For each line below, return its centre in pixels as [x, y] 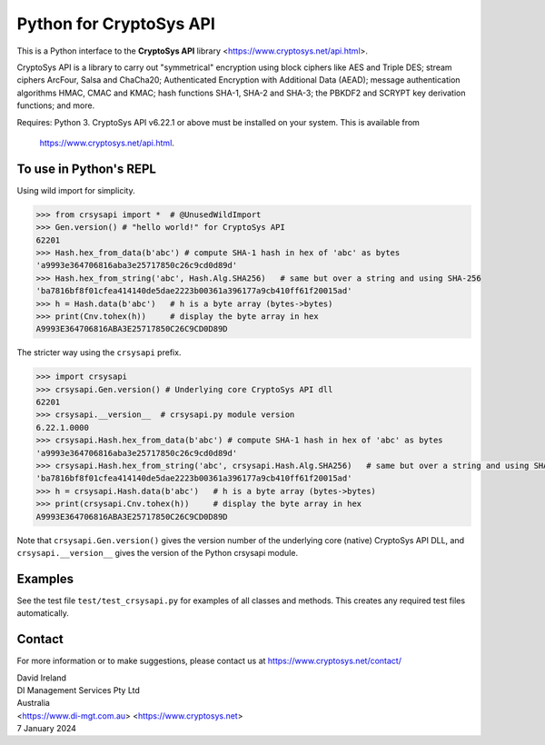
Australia [33, 703]
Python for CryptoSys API [116, 24]
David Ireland [42, 678]
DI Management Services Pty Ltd [79, 690]
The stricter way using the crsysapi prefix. [99, 353]
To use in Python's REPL [86, 169]
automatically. [43, 613]
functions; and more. [56, 105]
